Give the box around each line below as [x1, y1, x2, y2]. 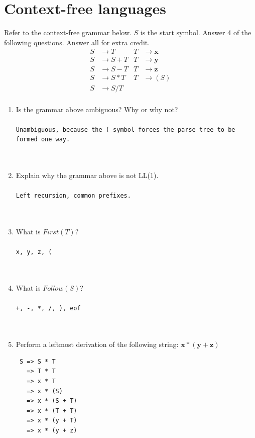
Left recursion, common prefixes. [16, 192, 131, 200]
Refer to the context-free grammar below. [4, 27, 132, 38]
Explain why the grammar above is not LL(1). [16, 170, 159, 181]
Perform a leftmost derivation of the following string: [16, 339, 179, 349]
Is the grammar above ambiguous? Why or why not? [16, 104, 178, 114]
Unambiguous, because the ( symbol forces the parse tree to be [16, 126, 235, 133]
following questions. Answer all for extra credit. [4, 37, 150, 47]
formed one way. [16, 136, 70, 143]
